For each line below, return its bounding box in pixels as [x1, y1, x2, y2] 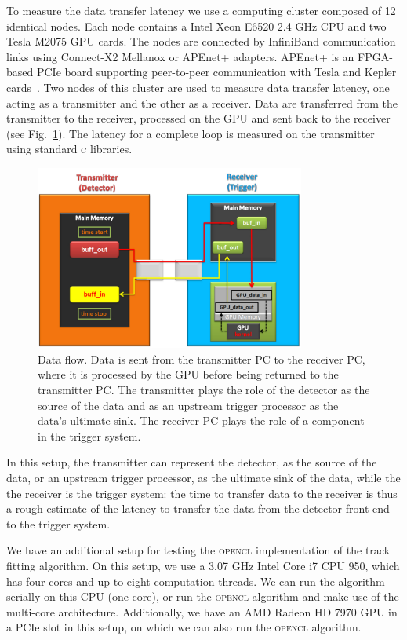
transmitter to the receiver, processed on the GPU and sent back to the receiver [6, 110, 391, 126]
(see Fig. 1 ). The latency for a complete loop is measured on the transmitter [6, 125, 375, 141]
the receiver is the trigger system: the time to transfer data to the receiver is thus [6, 485, 398, 501]
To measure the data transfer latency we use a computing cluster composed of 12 [6, 2, 396, 18]
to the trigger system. [6, 515, 111, 532]
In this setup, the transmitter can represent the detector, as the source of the [6, 454, 377, 470]
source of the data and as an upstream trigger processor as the [38, 397, 339, 413]
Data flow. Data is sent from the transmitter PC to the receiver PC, [38, 350, 365, 367]
